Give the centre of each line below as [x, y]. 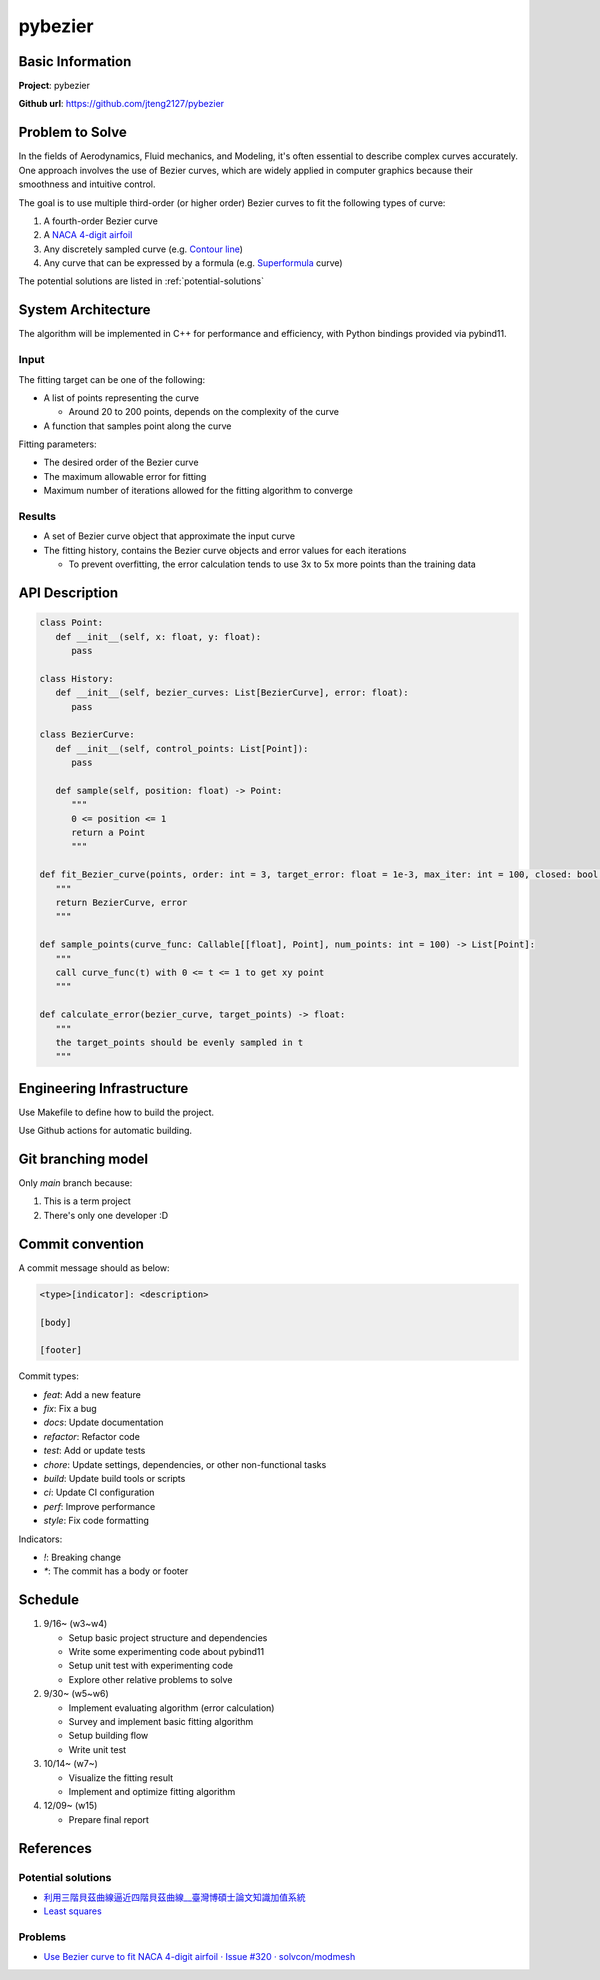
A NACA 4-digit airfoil [88, 235]
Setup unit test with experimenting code [151, 1666]
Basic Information [75, 61]
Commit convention [81, 1243]
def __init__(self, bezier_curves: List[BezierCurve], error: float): [232, 693]
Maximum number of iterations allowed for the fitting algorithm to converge [198, 491]
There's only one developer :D [106, 1215]
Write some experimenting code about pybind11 [166, 1652]
